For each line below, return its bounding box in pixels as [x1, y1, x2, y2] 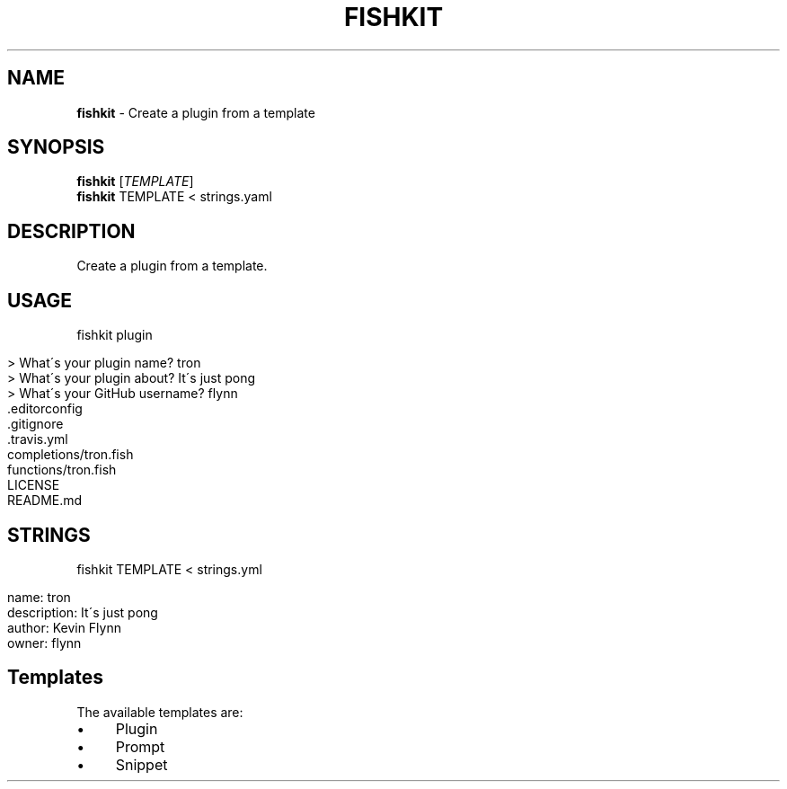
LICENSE [7, 477, 60, 493]
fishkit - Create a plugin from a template [76, 104, 315, 120]
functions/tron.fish [7, 462, 117, 478]
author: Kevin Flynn [7, 619, 121, 635]
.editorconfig [7, 401, 83, 417]
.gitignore [7, 416, 64, 432]
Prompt [115, 737, 165, 756]
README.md [7, 492, 83, 509]
